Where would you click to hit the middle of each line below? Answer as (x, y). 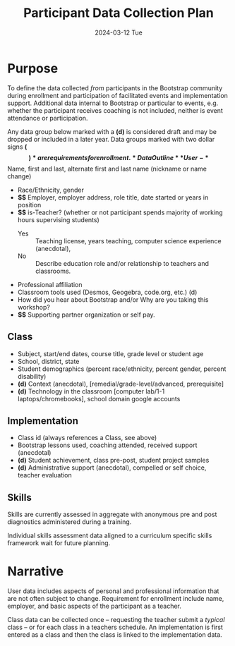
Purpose (33, 68)
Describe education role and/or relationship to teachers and (122, 263)
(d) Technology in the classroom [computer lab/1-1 (91, 391)
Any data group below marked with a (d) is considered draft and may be (112, 131)
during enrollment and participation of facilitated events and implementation (117, 95)
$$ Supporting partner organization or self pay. (86, 315)
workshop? (34, 307)
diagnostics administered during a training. (70, 522)
